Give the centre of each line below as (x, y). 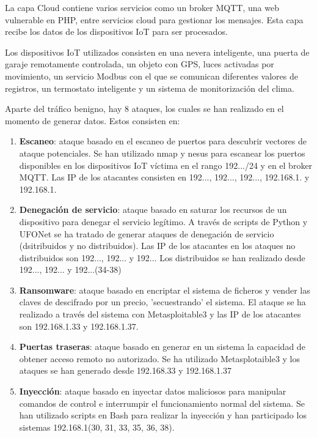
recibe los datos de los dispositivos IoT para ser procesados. (116, 32)
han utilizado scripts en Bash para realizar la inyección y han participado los (163, 415)
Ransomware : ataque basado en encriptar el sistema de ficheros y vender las (165, 290)
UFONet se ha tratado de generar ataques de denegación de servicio (147, 233)
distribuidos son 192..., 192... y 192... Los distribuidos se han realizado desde (162, 257)
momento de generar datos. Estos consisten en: (93, 120)
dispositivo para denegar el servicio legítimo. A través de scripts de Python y (163, 221)
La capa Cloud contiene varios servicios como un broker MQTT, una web (142, 7)
